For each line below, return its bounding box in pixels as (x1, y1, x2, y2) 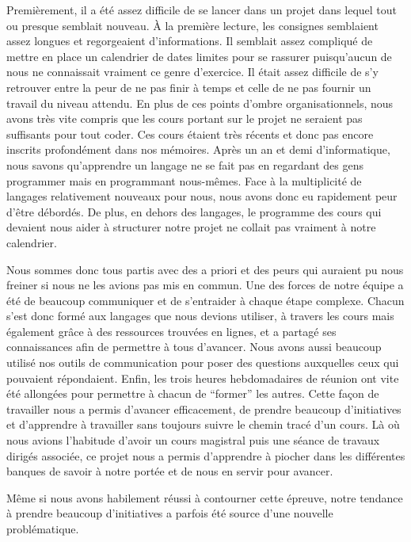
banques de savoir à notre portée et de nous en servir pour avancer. (6, 463, 333, 479)
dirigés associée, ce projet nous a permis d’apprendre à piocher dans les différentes (6, 447, 405, 464)
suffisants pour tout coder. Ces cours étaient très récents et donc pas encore (6, 125, 374, 142)
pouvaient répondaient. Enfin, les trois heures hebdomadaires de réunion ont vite (6, 369, 399, 386)
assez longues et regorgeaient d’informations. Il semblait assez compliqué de (6, 32, 373, 49)
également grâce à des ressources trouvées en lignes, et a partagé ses (6, 323, 337, 339)
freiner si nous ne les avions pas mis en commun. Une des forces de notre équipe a (6, 277, 404, 293)
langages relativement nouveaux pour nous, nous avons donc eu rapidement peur (6, 188, 398, 204)
